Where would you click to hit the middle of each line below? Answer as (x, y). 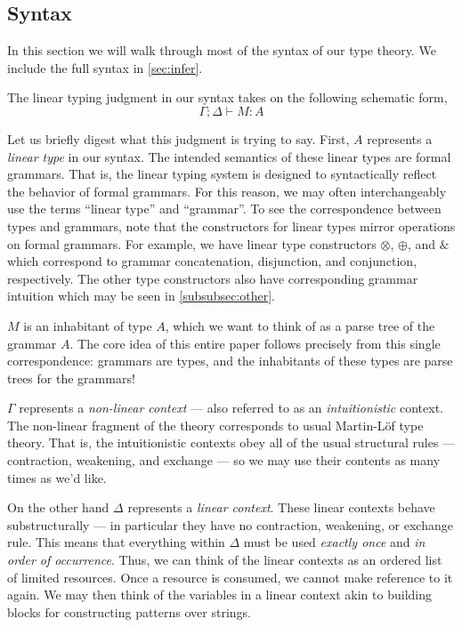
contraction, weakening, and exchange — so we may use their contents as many (224, 460)
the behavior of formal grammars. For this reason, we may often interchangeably (227, 191)
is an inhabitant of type (88, 325)
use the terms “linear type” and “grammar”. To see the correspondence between (224, 209)
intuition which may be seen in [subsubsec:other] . (141, 296)
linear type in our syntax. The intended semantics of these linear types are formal (229, 156)
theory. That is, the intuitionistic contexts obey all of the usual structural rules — (231, 442)
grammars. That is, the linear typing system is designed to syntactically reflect (222, 174)
